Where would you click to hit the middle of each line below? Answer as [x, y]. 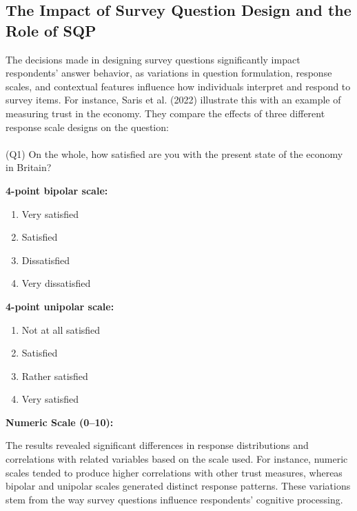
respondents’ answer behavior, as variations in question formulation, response [169, 73]
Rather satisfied [55, 375]
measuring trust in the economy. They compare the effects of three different [165, 113]
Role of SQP [51, 30]
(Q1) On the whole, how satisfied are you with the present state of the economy [174, 153]
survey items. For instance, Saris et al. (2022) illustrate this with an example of [173, 100]
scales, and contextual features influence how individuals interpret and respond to [178, 86]
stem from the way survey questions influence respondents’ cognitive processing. [174, 499]
